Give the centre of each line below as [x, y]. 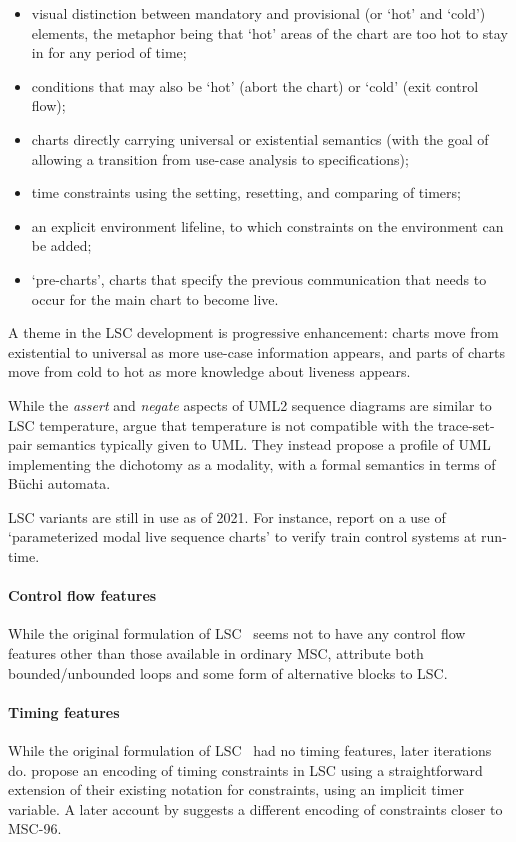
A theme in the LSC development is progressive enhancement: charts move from [253, 332]
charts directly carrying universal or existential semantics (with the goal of [260, 138]
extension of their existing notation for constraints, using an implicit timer [236, 789]
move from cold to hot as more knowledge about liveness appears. [209, 371]
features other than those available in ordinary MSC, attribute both [216, 653]
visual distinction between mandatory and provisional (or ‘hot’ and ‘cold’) [258, 13]
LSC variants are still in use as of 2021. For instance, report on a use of [227, 516]
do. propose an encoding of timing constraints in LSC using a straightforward [245, 769]
